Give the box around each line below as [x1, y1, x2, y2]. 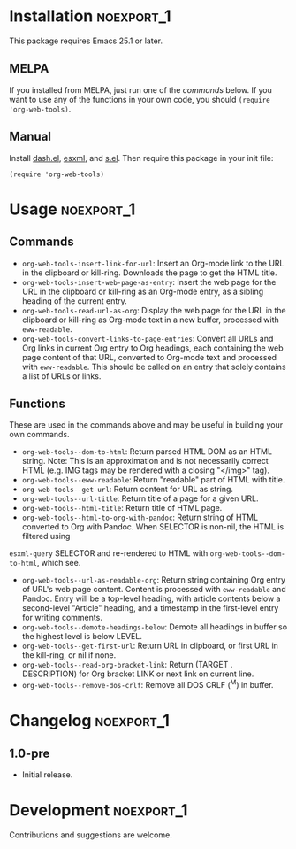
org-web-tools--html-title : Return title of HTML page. [21, 503, 223, 513]
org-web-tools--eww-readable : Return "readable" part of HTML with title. [21, 475, 285, 485]
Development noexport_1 [9, 800, 188, 821]
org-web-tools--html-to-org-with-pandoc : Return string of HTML [21, 512, 259, 523]
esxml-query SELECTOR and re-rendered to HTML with [9, 548, 209, 559]
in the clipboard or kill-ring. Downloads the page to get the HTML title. [21, 267, 277, 278]
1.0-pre [9, 745, 50, 760]
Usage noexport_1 [9, 199, 136, 219]
